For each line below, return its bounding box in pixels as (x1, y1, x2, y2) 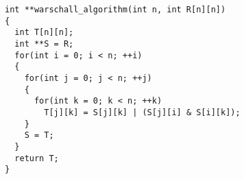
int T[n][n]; (14, 27, 74, 38)
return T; (14, 153, 59, 163)
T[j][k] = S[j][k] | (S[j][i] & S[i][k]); (44, 107, 241, 117)
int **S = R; (14, 38, 74, 49)
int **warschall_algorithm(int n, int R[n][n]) (5, 5, 226, 14)
